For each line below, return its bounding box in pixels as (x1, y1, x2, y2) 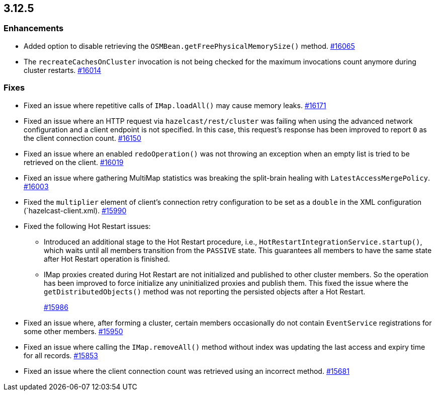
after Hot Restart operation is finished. (44, 254, 170, 263)
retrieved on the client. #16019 (24, 157, 124, 167)
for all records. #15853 (24, 351, 99, 360)
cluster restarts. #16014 (24, 65, 102, 74)
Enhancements (4, 23, 64, 34)
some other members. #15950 (24, 327, 123, 336)
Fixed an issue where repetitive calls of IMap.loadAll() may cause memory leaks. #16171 (24, 101, 326, 110)
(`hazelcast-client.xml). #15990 (24, 206, 127, 215)
